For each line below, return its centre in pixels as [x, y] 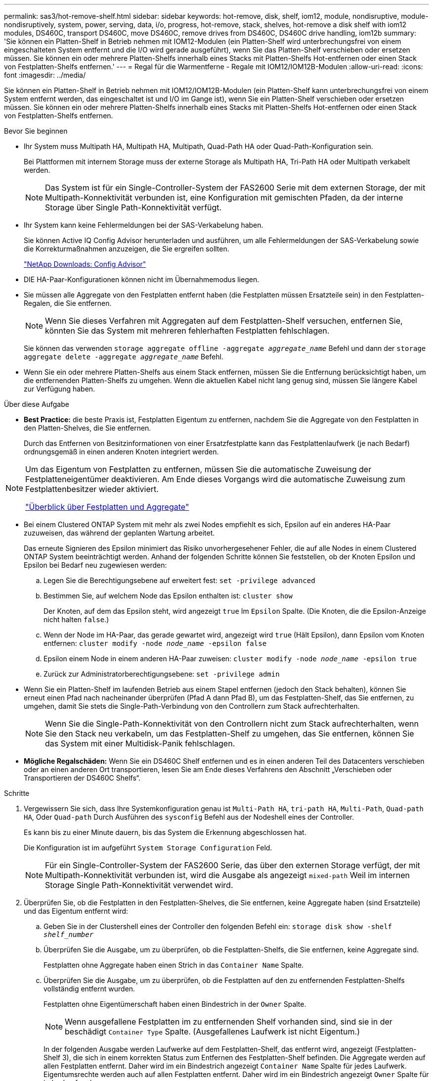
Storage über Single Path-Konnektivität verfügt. [133, 207]
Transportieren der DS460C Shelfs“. [82, 778]
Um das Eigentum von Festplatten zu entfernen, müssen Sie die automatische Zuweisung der [198, 469]
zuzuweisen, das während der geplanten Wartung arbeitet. [119, 533]
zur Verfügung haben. [60, 389]
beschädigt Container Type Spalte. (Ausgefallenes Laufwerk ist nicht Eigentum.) [213, 1032]
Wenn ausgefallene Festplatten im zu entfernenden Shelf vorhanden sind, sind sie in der [229, 1022]
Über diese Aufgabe [37, 404]
